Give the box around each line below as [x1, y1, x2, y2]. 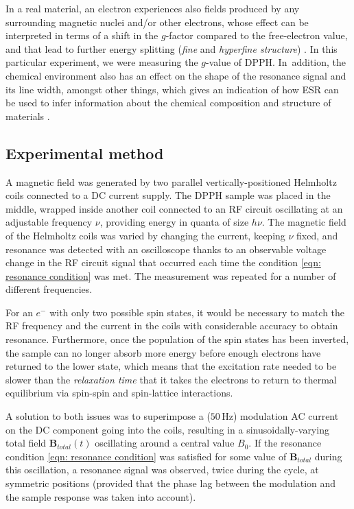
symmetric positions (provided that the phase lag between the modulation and [5, 476, 336, 490]
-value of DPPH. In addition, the [206, 55, 346, 69]
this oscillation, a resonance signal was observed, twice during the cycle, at [5, 462, 319, 477]
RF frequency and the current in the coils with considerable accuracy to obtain [5, 318, 338, 333]
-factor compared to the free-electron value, [165, 28, 348, 43]
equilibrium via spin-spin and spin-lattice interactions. [5, 386, 233, 400]
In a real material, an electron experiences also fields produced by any [5, 1, 300, 15]
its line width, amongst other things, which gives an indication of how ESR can [5, 82, 339, 96]
